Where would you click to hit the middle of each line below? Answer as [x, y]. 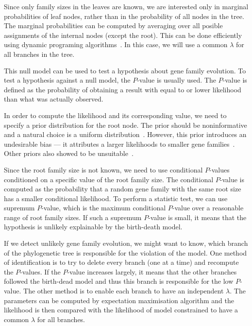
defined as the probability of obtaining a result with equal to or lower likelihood [123, 89]
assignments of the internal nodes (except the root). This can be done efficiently [123, 35]
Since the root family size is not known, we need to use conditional [103, 169]
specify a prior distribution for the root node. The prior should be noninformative [126, 125]
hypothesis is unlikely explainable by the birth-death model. [93, 227]
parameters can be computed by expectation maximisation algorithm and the [119, 300]
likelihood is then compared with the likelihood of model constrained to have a [121, 310]
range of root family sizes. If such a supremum [73, 217]
